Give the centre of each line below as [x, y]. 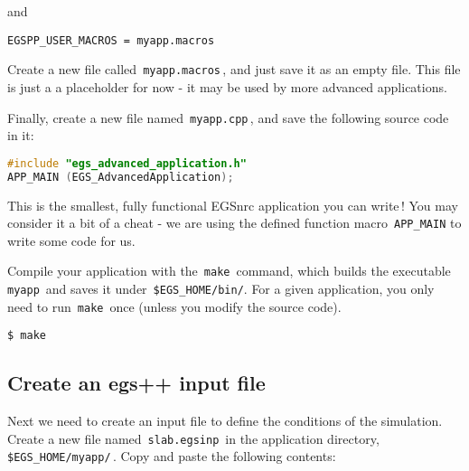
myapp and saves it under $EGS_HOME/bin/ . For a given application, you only [221, 288]
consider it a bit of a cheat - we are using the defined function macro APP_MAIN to [234, 223]
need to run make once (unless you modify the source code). [174, 306]
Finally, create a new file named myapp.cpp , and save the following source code [228, 117]
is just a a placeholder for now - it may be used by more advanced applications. [227, 86]
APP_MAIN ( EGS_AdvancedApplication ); [121, 177]
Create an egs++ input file [136, 383]
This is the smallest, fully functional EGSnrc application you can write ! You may [233, 205]
